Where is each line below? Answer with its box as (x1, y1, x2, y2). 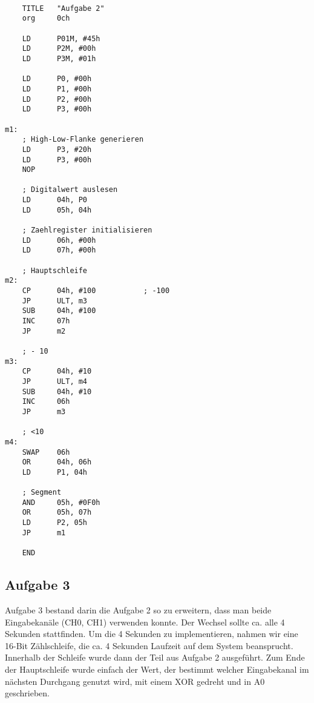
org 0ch (22, 14, 70, 23)
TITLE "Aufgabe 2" (22, 4, 105, 13)
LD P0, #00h (22, 74, 92, 84)
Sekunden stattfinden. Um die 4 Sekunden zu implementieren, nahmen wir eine (5, 627, 298, 640)
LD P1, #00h (22, 84, 92, 93)
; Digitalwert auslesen (22, 185, 118, 194)
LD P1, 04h (22, 467, 88, 477)
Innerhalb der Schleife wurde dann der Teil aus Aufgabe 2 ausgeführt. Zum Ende (5, 651, 305, 664)
